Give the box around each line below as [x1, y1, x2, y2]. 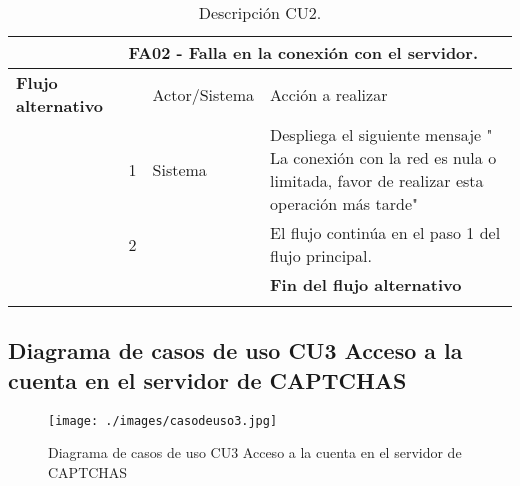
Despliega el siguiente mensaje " [270, 123, 493, 146]
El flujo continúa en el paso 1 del [270, 221, 501, 244]
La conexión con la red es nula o [270, 146, 497, 169]
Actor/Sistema [152, 82, 255, 106]
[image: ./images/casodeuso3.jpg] [48, 413, 278, 428]
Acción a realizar [270, 82, 388, 106]
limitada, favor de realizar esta [270, 169, 484, 192]
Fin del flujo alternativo [270, 273, 462, 296]
